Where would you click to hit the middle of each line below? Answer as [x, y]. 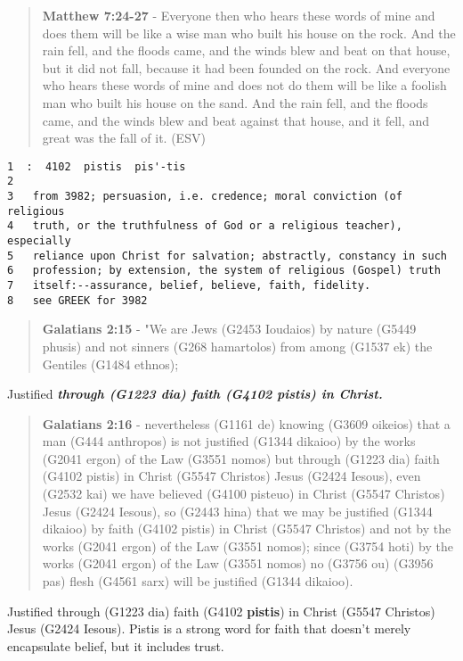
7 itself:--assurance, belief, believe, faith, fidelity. [189, 285]
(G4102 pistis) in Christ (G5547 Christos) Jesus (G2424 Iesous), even [231, 476]
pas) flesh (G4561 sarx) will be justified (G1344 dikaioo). [198, 581]
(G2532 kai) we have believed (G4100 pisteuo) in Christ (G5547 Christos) [244, 494]
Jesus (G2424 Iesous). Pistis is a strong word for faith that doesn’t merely [209, 628]
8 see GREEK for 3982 [77, 300]
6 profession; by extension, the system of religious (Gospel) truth [224, 271]
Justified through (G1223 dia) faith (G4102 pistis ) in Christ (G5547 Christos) [221, 611]
